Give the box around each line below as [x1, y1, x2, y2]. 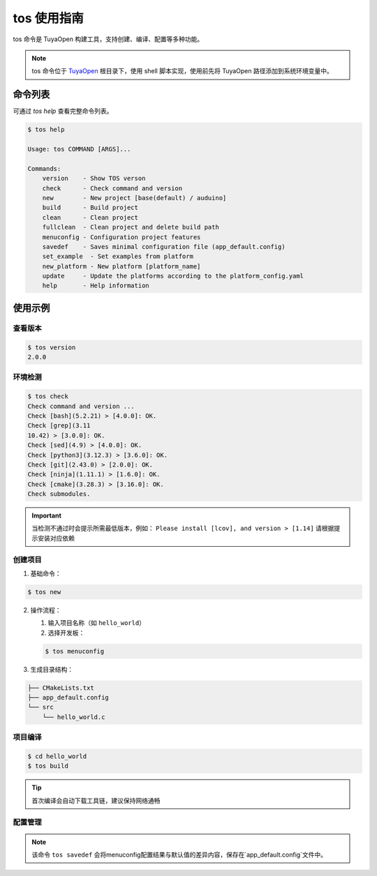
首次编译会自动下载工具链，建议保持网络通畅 [31, 796, 161, 805]
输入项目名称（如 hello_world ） [47, 619, 146, 627]
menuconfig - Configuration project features [42, 233, 201, 241]
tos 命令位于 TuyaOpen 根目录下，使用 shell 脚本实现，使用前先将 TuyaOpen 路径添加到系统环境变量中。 [31, 67, 333, 75]
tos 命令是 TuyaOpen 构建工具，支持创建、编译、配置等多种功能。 [13, 35, 204, 43]
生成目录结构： [30, 665, 73, 673]
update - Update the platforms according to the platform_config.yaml [42, 272, 304, 280]
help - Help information [42, 282, 149, 289]
